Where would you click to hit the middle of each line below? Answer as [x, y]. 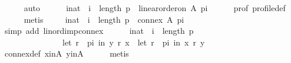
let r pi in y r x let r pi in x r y [133, 42]
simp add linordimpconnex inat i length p [99, 31]
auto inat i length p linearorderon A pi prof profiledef [155, 8]
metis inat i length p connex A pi [104, 19]
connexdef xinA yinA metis [67, 53]
